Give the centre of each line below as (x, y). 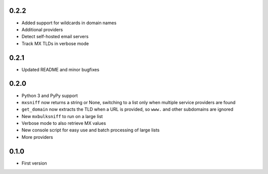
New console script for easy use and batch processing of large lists (91, 130)
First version (34, 163)
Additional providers (42, 29)
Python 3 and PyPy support (50, 95)
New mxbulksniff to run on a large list (62, 116)
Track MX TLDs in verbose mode (55, 43)
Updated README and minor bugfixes (60, 69)
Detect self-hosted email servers (55, 37)
